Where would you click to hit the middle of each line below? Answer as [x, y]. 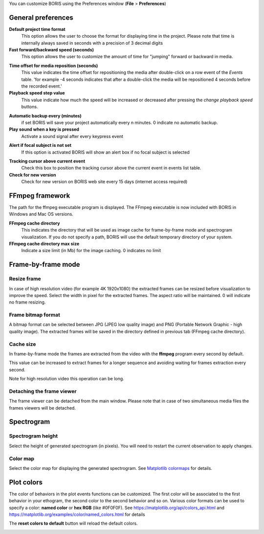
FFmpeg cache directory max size [44, 244]
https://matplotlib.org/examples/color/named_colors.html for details [77, 514]
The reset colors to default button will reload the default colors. [73, 523]
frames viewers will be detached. [42, 408]
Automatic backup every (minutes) [45, 116]
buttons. [30, 107]
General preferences [41, 17]
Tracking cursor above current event [47, 161]
